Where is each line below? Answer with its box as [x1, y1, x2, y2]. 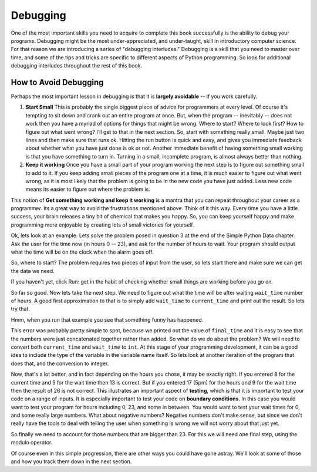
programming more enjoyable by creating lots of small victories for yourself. [11, 221, 194, 228]
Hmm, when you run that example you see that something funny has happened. [11, 316, 204, 323]
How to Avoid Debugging [11, 77, 104, 87]
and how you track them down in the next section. [11, 458, 132, 465]
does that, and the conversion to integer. [11, 360, 109, 367]
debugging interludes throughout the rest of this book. [11, 62, 143, 69]
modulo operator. [11, 439, 53, 446]
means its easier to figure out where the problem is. [25, 186, 151, 193]
